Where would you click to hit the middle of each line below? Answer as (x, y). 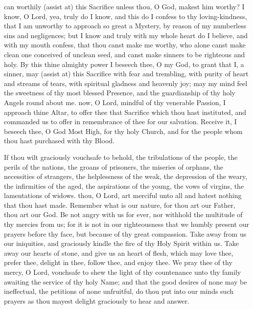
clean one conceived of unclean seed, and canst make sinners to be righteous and (125, 54)
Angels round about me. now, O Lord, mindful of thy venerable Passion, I (115, 102)
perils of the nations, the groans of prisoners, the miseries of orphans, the (114, 166)
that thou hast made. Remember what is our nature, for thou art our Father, (120, 205)
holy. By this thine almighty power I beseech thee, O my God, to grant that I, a (124, 64)
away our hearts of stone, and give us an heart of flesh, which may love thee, (119, 253)
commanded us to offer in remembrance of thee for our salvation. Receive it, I (120, 121)
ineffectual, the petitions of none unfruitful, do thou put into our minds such (119, 291)
